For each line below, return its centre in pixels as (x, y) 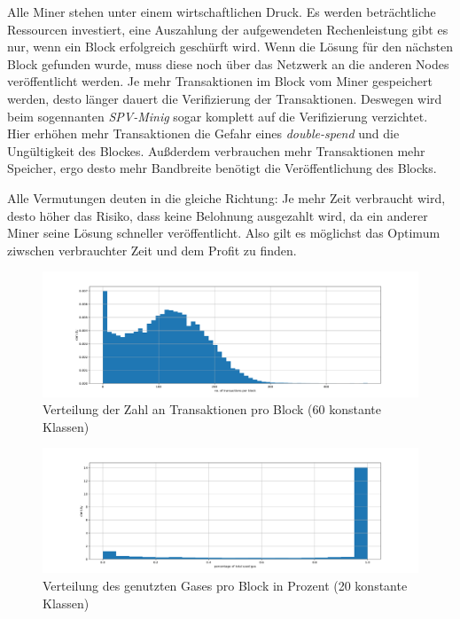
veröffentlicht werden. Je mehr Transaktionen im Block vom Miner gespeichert (220, 81)
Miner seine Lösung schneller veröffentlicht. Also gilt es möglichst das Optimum (224, 233)
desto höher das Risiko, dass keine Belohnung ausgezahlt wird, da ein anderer (218, 215)
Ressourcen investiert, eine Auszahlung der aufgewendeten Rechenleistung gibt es (228, 29)
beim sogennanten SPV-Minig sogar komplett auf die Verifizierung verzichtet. (218, 116)
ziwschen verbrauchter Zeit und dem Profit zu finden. (152, 250)
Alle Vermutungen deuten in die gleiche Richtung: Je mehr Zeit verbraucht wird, (226, 197)
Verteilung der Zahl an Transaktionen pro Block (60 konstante (212, 409)
